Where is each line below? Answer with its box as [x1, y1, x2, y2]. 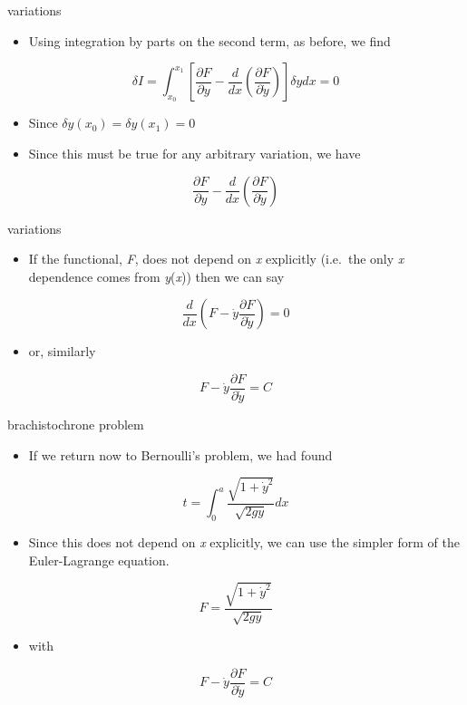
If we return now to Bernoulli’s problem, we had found [28, 445, 333, 464]
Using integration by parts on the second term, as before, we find [28, 31, 391, 50]
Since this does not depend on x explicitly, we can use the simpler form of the [28, 532, 460, 551]
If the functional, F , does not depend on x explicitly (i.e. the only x [28, 249, 404, 268]
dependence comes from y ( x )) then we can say [28, 266, 285, 285]
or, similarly [28, 342, 96, 361]
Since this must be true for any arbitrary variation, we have [28, 143, 361, 162]
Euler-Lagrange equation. [28, 550, 170, 569]
